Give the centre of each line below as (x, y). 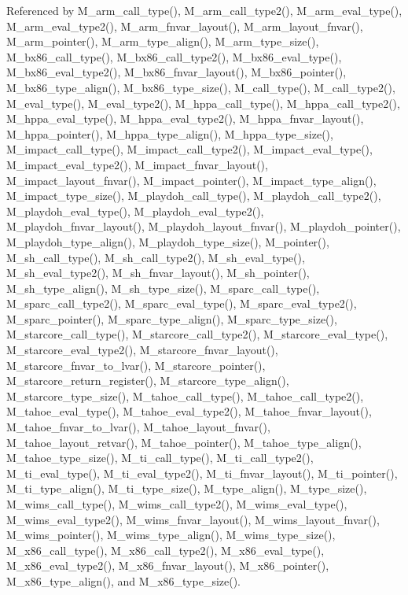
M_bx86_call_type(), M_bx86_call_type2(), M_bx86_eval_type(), (174, 56)
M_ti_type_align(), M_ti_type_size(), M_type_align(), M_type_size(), (187, 488)
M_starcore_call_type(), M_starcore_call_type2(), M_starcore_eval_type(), (197, 334)
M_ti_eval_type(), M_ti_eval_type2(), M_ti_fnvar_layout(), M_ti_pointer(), (202, 473)
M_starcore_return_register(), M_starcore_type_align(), (148, 381)
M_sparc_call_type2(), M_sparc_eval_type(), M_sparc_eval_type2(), (182, 303)
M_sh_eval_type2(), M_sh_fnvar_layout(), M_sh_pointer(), (158, 273)
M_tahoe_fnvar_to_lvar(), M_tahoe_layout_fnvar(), (138, 427)
